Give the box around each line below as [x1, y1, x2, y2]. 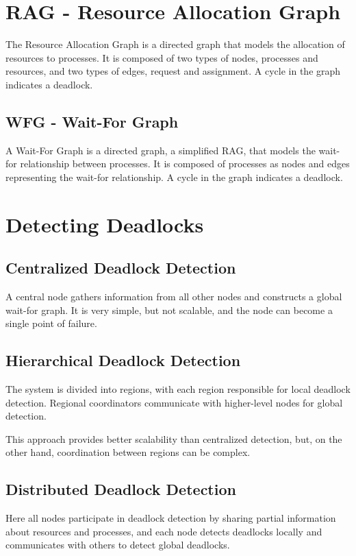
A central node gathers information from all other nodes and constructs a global [5, 289, 342, 304]
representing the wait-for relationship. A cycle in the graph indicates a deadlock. [5, 169, 343, 184]
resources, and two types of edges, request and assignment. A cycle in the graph [5, 64, 341, 78]
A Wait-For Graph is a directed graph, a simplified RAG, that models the [5, 143, 316, 157]
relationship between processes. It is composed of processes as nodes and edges [20, 156, 350, 171]
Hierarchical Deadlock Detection [5, 350, 241, 371]
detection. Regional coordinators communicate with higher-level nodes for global [5, 395, 343, 409]
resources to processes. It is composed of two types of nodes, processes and [5, 50, 318, 64]
